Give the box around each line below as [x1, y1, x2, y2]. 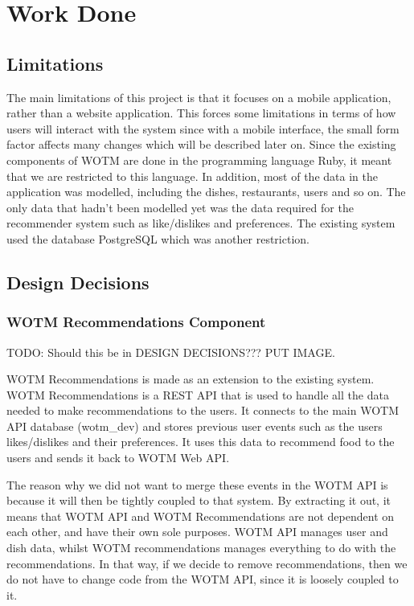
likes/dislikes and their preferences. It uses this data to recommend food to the [6, 433, 395, 450]
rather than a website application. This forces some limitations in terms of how [6, 104, 396, 121]
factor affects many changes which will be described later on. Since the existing [6, 136, 396, 153]
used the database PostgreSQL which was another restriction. [6, 230, 309, 247]
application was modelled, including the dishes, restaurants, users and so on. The [6, 183, 406, 200]
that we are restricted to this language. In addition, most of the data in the [6, 167, 378, 184]
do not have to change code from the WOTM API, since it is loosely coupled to [6, 571, 399, 588]
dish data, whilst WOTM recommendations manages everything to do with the [6, 539, 396, 556]
